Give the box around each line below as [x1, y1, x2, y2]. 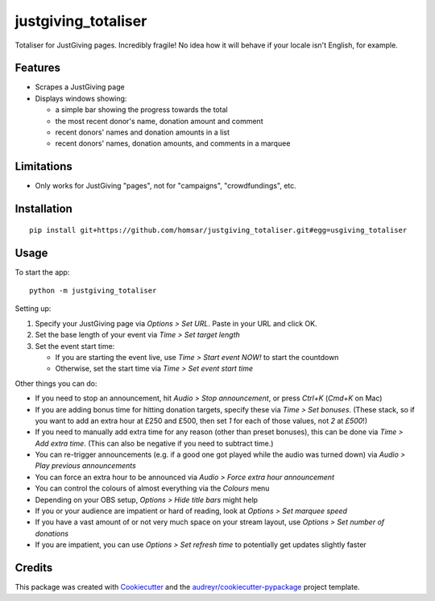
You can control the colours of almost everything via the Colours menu [35, 483, 270, 493]
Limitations [14, 160, 72, 173]
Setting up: [14, 304, 52, 313]
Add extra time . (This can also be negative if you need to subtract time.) [35, 438, 274, 448]
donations [35, 528, 68, 538]
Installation [14, 202, 72, 216]
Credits [14, 561, 53, 575]
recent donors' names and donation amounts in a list [55, 127, 230, 137]
